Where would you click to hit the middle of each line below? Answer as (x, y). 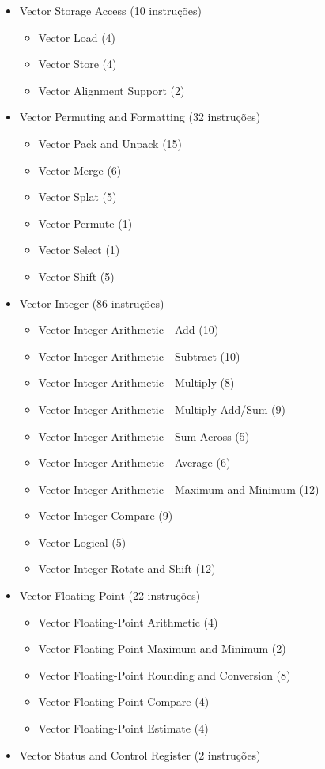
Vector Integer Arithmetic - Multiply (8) (136, 383)
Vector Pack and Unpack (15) (110, 143)
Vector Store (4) (77, 64)
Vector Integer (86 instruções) (92, 303)
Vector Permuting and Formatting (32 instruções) (140, 117)
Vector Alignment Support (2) (111, 90)
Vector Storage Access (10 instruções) (111, 10)
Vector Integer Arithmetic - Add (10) (128, 330)
